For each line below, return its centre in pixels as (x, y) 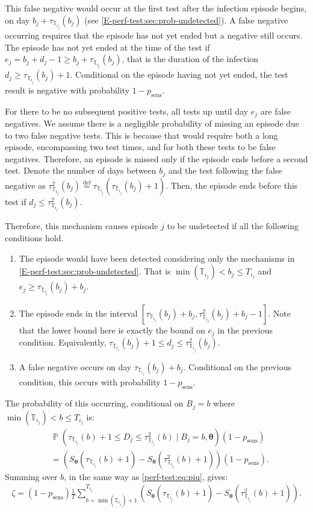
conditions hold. (34, 237)
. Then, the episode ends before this (232, 185)
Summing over (31, 476)
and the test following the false (225, 170)
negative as (25, 185)
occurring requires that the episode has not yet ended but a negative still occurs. (154, 35)
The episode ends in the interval (78, 313)
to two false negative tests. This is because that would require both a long (141, 135)
